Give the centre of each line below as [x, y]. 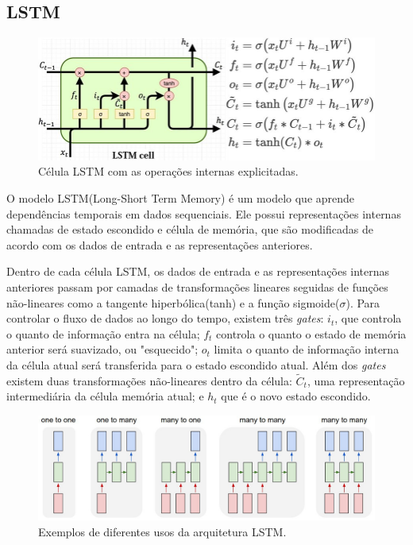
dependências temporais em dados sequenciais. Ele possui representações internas [204, 213]
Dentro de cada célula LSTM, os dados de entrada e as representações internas [198, 271]
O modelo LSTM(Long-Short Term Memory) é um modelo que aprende [181, 198]
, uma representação [356, 380]
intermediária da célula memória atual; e [105, 396]
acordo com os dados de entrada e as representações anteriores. [160, 244]
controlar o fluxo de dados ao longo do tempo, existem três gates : [165, 318]
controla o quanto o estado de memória [311, 333]
